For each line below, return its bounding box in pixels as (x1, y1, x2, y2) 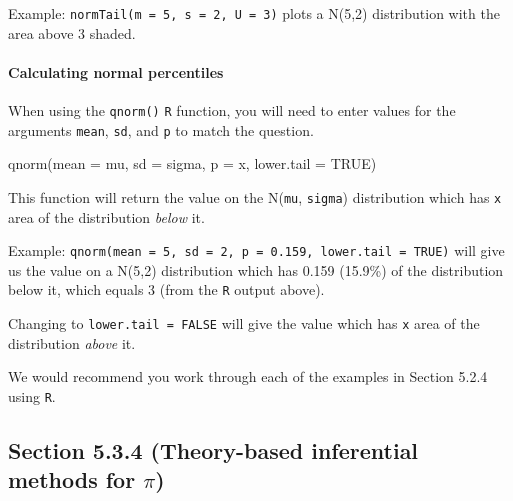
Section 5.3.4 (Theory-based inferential (8, 435, 419, 465)
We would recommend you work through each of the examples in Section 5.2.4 (8, 366, 488, 387)
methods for (8, 464, 136, 495)
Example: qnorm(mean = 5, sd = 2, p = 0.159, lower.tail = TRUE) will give (8, 240, 505, 261)
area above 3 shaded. (8, 22, 136, 43)
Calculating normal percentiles (8, 61, 224, 82)
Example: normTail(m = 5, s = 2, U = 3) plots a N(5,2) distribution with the (8, 3, 500, 23)
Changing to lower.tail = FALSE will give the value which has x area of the (8, 313, 480, 334)
